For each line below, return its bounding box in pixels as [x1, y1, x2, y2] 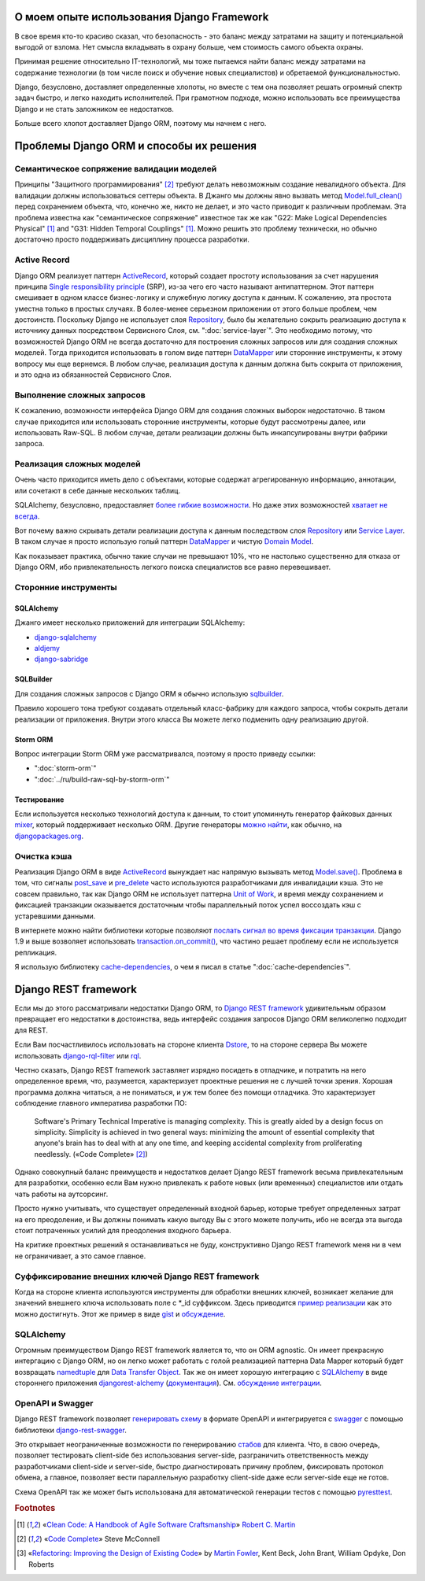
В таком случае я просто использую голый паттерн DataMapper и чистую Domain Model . [14, 537, 314, 546]
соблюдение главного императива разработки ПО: [14, 1099, 187, 1108]
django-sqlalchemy [34, 632, 98, 641]
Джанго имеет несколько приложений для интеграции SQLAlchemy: [14, 618, 246, 627]
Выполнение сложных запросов [14, 390, 146, 401]
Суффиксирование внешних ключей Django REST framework [14, 1271, 260, 1282]
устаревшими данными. [14, 911, 96, 921]
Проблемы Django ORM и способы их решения [14, 139, 257, 153]
